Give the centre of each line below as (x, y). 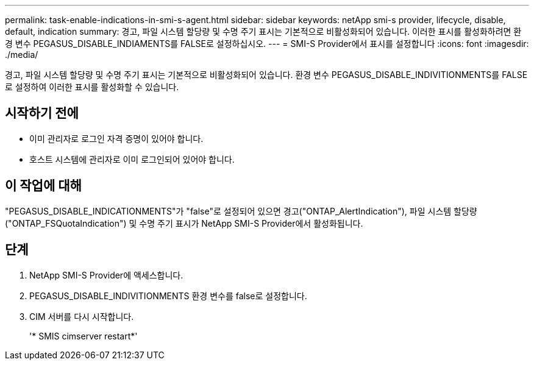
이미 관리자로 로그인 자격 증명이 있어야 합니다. (116, 138)
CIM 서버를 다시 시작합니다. (82, 316)
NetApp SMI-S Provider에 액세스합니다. (106, 275)
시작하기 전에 (42, 113)
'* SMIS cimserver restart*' (84, 336)
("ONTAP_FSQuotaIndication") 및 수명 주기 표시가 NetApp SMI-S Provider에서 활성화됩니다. (184, 223)
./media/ (22, 55)
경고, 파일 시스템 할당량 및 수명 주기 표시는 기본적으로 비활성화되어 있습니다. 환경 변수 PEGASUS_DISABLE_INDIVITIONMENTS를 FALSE (266, 75)
